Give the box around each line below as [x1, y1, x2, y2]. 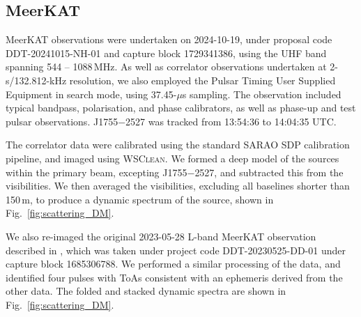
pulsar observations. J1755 [6, 114, 118, 128]
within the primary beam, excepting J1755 [6, 164, 187, 179]
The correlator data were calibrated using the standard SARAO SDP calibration [6, 137, 350, 152]
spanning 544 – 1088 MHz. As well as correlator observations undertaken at [6, 59, 327, 74]
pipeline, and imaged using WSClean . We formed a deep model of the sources [6, 150, 339, 165]
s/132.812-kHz [6, 72, 67, 87]
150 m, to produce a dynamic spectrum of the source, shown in [6, 192, 274, 206]
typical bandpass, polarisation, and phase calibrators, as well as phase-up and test [6, 100, 356, 115]
